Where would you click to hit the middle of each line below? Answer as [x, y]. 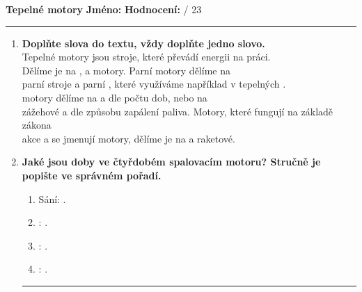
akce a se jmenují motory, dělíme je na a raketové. [128, 138]
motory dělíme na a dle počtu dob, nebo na [115, 97]
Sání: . [52, 198]
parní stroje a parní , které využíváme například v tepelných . [154, 84]
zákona [37, 125]
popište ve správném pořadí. [92, 175]
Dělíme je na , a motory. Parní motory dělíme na [126, 70]
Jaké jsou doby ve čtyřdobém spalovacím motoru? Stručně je [171, 162]
